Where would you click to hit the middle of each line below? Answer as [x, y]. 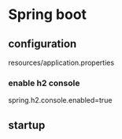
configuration [43, 44]
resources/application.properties [61, 62]
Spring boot [48, 15]
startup [27, 125]
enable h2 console [44, 83]
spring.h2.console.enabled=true [60, 100]
